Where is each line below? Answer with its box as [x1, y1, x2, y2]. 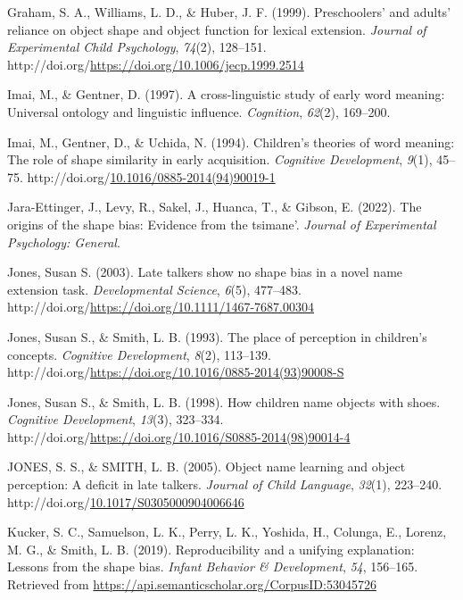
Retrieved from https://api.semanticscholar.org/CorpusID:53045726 [7, 575, 376, 594]
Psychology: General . [7, 232, 120, 251]
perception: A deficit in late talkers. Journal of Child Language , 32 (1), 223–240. [7, 475, 442, 494]
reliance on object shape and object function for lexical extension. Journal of [7, 20, 426, 38]
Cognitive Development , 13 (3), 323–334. [7, 410, 224, 429]
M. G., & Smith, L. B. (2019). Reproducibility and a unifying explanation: [7, 539, 415, 558]
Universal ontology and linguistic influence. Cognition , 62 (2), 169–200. [7, 102, 391, 121]
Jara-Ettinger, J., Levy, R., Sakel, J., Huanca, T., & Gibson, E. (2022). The [7, 197, 422, 216]
